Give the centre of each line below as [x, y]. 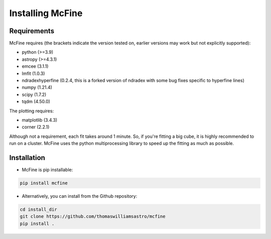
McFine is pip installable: [47, 170]
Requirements [32, 31]
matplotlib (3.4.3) [40, 120]
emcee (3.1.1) [35, 66]
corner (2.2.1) [36, 127]
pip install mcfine [44, 183]
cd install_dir [38, 210]
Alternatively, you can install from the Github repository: [80, 196]
